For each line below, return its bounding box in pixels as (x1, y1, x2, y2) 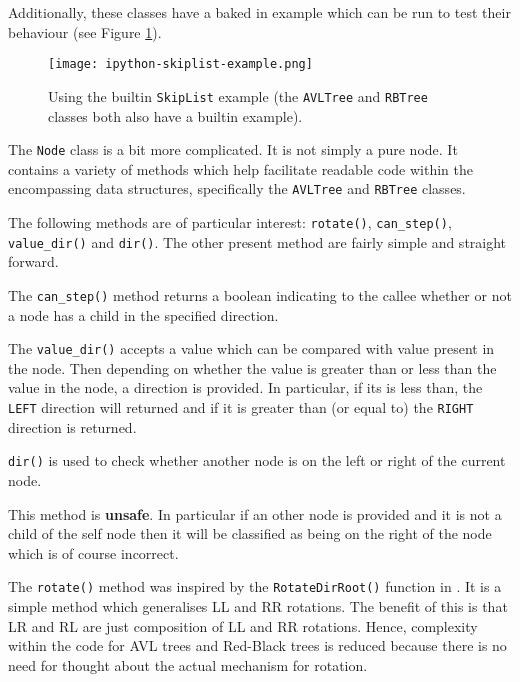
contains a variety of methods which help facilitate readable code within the (8, 158, 473, 179)
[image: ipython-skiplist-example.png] (48, 57, 313, 72)
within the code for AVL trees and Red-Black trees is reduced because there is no (8, 635, 507, 656)
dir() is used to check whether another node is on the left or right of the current (8, 450, 506, 471)
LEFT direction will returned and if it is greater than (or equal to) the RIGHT (8, 397, 474, 417)
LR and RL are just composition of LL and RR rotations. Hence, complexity (8, 615, 478, 636)
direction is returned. (8, 416, 137, 437)
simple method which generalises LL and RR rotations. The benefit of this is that (8, 595, 508, 616)
